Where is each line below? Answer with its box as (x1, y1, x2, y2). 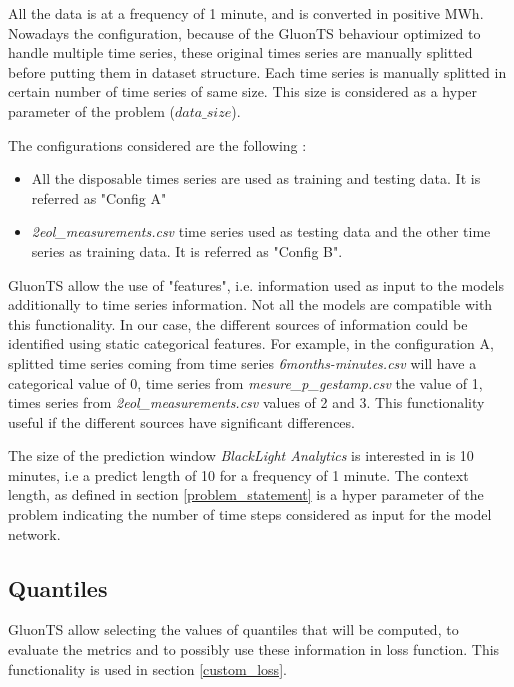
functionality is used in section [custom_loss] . (8, 658, 287, 679)
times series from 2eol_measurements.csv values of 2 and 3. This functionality (8, 392, 485, 413)
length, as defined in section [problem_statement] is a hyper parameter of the (8, 484, 484, 505)
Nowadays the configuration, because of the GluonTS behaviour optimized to (8, 22, 481, 43)
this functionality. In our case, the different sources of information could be (8, 313, 468, 334)
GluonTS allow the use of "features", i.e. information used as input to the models (8, 274, 504, 295)
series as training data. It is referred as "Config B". (31, 240, 343, 261)
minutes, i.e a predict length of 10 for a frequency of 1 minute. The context (8, 464, 469, 485)
